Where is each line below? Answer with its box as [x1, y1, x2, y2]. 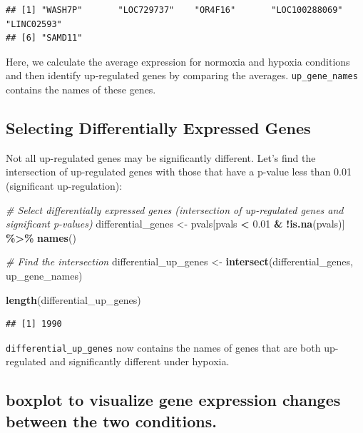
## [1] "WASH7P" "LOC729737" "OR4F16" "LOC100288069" [6, 5, 343, 15]
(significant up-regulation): [6, 178, 123, 193]
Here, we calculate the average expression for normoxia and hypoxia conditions [6, 54, 350, 68]
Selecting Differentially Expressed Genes [6, 117, 311, 139]
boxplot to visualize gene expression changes [6, 389, 341, 411]
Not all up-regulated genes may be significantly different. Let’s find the [6, 150, 316, 165]
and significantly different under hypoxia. [49, 354, 230, 369]
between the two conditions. [6, 409, 217, 432]
